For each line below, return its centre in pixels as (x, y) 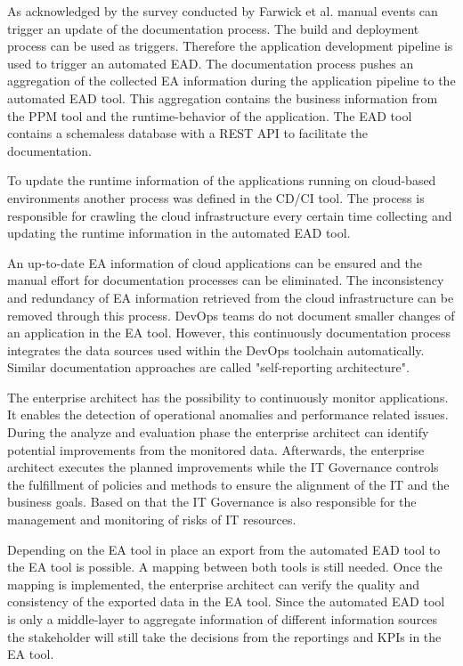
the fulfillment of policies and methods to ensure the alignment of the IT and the (228, 484)
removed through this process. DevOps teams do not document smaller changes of (231, 315)
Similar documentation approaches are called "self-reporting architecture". (208, 367)
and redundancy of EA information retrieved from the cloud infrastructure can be (231, 297)
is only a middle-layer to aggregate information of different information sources (223, 619)
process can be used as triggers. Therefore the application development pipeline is (230, 46)
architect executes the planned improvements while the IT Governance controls (223, 467)
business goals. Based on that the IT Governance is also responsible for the (212, 502)
